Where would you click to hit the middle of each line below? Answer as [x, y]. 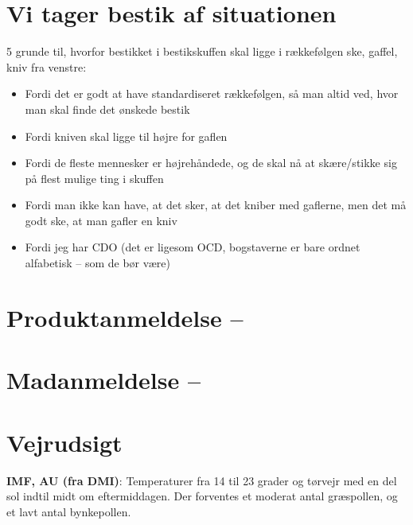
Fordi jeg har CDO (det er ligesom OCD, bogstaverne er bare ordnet [193, 247]
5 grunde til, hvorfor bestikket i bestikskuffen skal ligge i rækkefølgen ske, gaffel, [202, 51]
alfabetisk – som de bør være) [98, 263]
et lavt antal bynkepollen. [69, 511]
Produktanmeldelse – [125, 317]
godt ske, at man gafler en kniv [101, 220]
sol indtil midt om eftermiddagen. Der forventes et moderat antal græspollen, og [202, 496]
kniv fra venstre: [47, 66]
